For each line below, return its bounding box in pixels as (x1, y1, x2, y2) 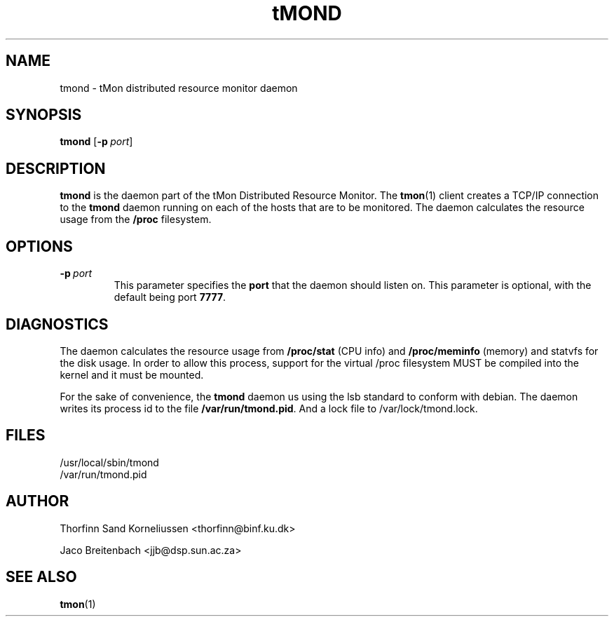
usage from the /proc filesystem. (60, 213, 212, 226)
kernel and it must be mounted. (60, 368, 204, 381)
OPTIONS (6, 237, 73, 255)
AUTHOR (6, 492, 69, 511)
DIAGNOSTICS (6, 315, 109, 333)
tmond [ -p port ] (60, 135, 133, 148)
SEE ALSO (6, 568, 77, 586)
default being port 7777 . (114, 291, 226, 304)
